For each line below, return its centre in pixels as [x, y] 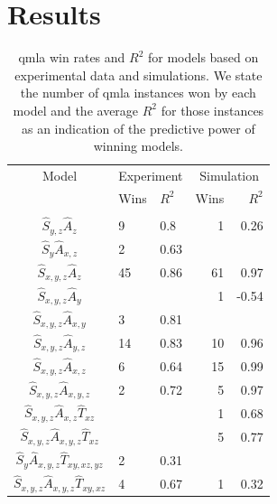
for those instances [212, 110]
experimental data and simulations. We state [138, 75]
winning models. [138, 146]
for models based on [203, 57]
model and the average [76, 110]
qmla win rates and [72, 57]
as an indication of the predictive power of [138, 128]
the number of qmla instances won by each [138, 93]
